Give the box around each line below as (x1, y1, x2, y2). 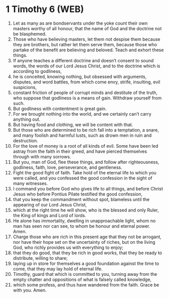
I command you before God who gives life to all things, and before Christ (13, 185, 163, 191)
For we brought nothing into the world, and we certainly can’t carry (13, 111, 152, 117)
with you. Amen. (13, 287, 47, 293)
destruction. (13, 137, 38, 144)
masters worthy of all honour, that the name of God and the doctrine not (13, 25, 162, 31)
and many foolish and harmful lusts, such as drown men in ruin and (13, 132, 152, 138)
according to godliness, (13, 68, 62, 74)
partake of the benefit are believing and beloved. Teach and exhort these (13, 47, 164, 53)
